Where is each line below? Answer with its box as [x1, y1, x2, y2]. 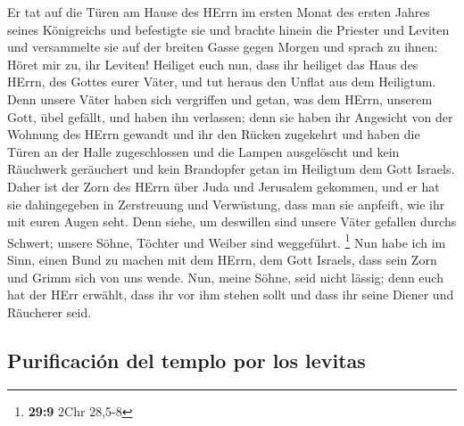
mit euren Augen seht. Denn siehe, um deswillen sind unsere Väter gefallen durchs [7, 212, 457, 231]
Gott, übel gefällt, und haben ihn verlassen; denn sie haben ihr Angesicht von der [7, 107, 453, 126]
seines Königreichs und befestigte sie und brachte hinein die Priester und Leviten [7, 20, 450, 38]
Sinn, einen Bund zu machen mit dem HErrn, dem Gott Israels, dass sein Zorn [7, 250, 437, 268]
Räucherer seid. [7, 302, 92, 321]
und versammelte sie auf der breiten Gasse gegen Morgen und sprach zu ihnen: [7, 37, 438, 56]
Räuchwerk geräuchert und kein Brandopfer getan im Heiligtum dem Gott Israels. [7, 160, 455, 178]
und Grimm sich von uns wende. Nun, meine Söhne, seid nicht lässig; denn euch [7, 267, 443, 286]
